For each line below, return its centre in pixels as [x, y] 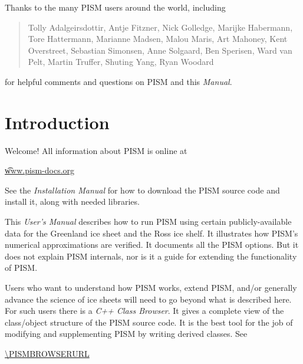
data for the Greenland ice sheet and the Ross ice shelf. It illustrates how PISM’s [151, 233]
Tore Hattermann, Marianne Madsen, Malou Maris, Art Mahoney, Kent [158, 39]
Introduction [57, 122]
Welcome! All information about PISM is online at [96, 150]
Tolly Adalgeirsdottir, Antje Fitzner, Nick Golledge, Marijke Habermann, [160, 27]
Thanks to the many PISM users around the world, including [115, 7]
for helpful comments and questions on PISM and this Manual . [118, 81]
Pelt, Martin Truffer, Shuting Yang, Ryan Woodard [121, 62]
